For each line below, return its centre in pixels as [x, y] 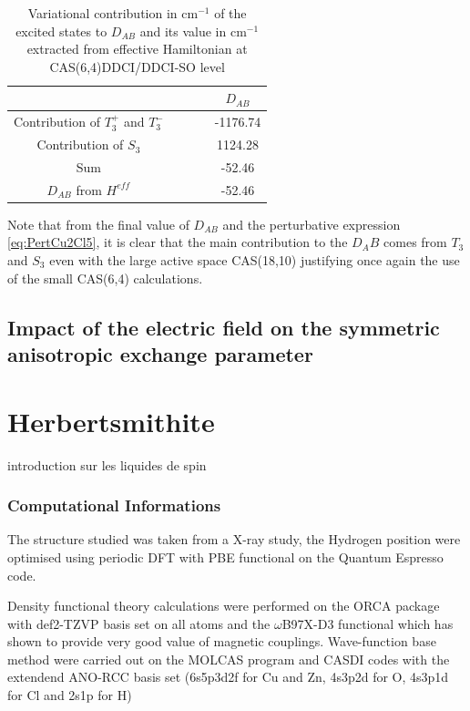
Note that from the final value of [98, 224]
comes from [415, 242]
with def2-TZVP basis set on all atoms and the [139, 623]
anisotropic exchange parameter [160, 354]
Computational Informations [114, 505]
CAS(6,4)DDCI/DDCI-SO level [137, 66]
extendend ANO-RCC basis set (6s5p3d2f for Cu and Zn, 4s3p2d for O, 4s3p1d [228, 677]
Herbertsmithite [111, 421]
